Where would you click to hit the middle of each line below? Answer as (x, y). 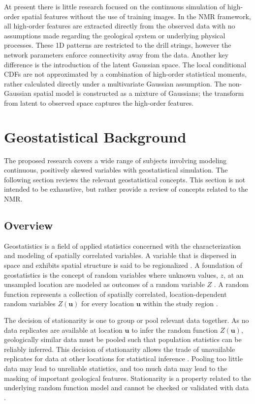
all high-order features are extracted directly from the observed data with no (120, 26)
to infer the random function (175, 330)
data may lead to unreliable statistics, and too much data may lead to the (116, 368)
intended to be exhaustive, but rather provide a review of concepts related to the (126, 189)
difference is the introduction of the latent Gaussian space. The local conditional (125, 64)
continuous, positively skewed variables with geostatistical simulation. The (116, 170)
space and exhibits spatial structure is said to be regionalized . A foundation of (123, 265)
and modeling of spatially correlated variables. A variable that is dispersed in (120, 255)
